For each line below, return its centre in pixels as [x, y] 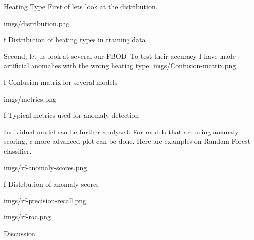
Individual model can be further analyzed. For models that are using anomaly [121, 131]
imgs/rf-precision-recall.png [45, 200]
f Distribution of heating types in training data [75, 40]
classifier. [18, 150]
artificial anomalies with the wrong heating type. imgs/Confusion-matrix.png [120, 66]
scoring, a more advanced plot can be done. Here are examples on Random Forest [127, 141]
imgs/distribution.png [37, 23]
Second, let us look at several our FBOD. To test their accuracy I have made [120, 56]
